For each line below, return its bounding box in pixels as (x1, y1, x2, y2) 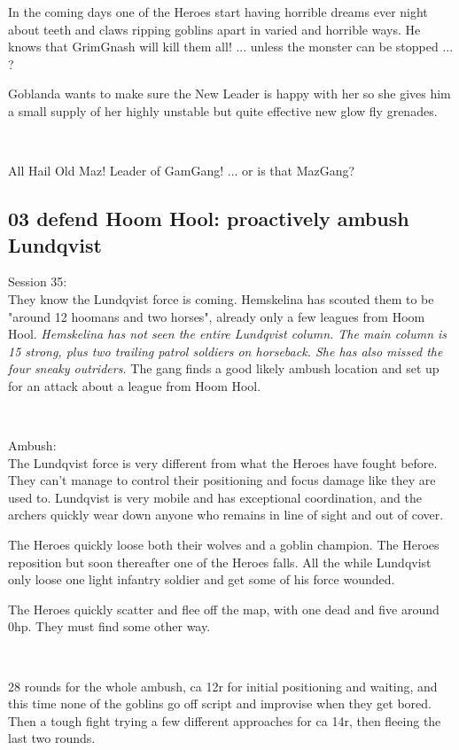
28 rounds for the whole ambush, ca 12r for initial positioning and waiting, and (8, 676, 438, 695)
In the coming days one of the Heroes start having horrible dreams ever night (8, 3, 428, 20)
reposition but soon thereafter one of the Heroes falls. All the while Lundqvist (8, 552, 432, 571)
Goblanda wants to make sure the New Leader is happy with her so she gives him (8, 84, 451, 103)
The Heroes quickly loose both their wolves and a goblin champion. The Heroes (8, 535, 440, 554)
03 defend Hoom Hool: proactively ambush (8, 205, 409, 232)
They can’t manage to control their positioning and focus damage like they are (8, 471, 436, 489)
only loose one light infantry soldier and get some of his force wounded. (8, 570, 395, 589)
